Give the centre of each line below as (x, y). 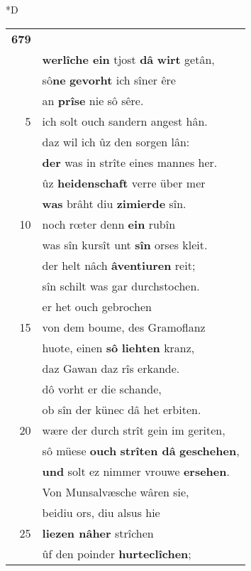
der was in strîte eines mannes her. (130, 162)
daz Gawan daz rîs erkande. (111, 368)
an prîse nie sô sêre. (93, 100)
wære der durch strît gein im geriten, (134, 430)
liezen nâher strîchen (98, 533)
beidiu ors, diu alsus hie (101, 512)
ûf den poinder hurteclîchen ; (117, 553)
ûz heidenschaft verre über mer (124, 183)
